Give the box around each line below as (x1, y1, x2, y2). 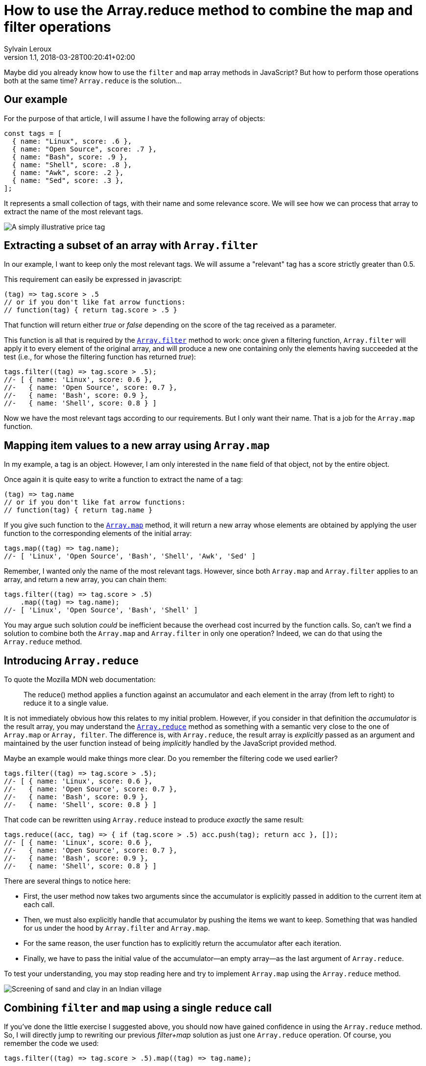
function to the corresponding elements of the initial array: (4, 529, 192, 538)
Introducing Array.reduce (4, 654, 139, 667)
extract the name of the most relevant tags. (4, 207, 143, 216)
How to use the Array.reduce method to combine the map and (4, 2, 413, 19)
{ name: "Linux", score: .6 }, (12, 137, 132, 145)
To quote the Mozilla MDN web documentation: (4, 675, 156, 684)
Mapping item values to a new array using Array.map (4, 439, 270, 452)
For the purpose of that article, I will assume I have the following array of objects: (4, 114, 265, 123)
